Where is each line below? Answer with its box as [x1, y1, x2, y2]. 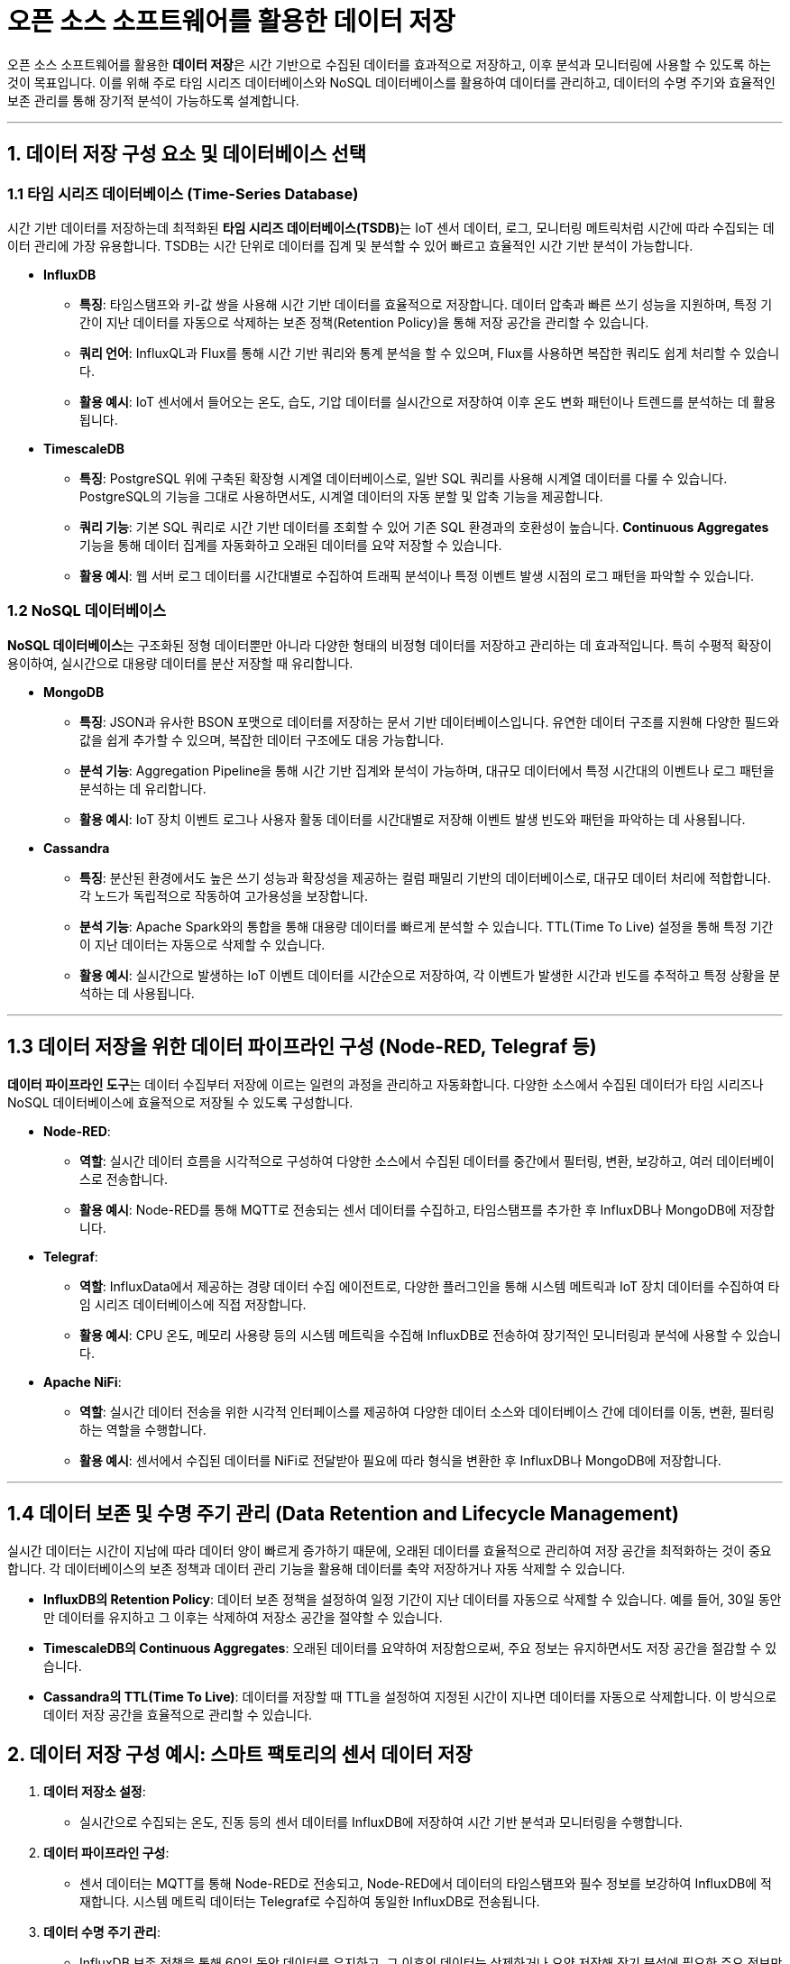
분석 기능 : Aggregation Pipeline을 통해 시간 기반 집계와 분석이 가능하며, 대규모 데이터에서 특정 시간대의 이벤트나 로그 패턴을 [79, 762, 775, 778]
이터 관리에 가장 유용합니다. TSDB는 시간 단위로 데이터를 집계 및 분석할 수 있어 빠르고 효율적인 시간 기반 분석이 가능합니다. [7, 237, 694, 253]
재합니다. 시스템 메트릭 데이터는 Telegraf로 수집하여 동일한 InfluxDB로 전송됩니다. [79, 1894, 540, 1910]
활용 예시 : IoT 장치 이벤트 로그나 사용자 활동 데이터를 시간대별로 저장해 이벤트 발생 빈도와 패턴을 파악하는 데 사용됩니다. [79, 811, 746, 827]
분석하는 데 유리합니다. [79, 780, 207, 796]
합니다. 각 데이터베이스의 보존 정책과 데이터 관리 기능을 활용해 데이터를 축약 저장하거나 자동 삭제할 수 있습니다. [7, 1561, 626, 1577]
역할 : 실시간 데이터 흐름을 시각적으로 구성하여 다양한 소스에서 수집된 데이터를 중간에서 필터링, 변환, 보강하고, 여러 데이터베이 [79, 1152, 775, 1169]
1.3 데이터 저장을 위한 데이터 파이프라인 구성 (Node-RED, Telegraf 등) [7, 1035, 597, 1059]
